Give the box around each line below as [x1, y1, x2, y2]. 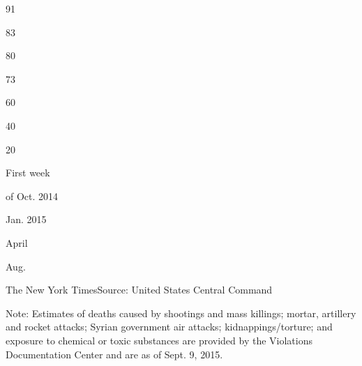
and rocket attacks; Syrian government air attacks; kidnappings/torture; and [6, 319, 333, 334]
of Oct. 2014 [6, 188, 59, 203]
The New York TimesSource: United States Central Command [6, 282, 273, 297]
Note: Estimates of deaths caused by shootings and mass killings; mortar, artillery [6, 305, 356, 320]
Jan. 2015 [6, 212, 47, 227]
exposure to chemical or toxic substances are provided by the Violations [6, 333, 312, 347]
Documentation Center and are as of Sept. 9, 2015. [6, 346, 223, 361]
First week [6, 165, 50, 180]
